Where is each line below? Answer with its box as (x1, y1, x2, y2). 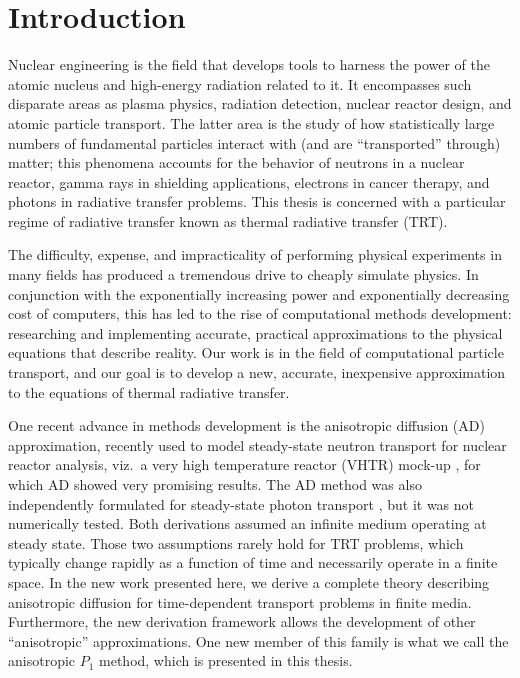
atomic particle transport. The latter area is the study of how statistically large (8, 112, 495, 133)
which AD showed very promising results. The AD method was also (8, 474, 422, 494)
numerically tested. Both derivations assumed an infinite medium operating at (8, 513, 487, 534)
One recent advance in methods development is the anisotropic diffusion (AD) (8, 415, 485, 436)
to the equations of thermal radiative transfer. (8, 381, 290, 402)
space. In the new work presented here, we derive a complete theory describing (8, 571, 490, 592)
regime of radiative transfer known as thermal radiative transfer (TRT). (8, 210, 448, 231)
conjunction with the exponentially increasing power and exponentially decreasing (8, 283, 510, 304)
